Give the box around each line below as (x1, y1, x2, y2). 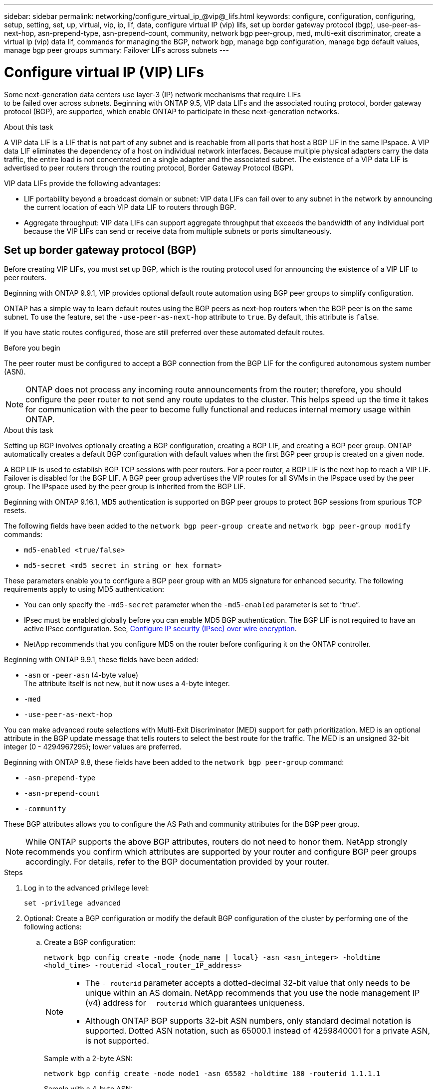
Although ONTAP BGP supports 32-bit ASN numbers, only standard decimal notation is (85, 1016, 412, 1026)
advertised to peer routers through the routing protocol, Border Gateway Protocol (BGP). (4, 163, 294, 172)
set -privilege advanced (24, 899, 121, 907)
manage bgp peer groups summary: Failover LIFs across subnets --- (4, 46, 229, 54)
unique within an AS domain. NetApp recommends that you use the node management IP (85, 988, 420, 998)
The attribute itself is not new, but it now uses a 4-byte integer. (24, 679, 230, 688)
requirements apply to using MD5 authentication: (4, 585, 165, 594)
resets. (4, 506, 26, 515)
